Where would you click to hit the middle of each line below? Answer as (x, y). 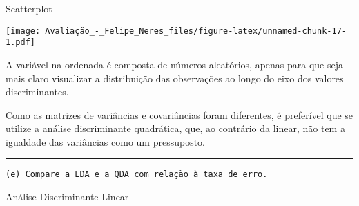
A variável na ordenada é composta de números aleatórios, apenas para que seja (174, 64)
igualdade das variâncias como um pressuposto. (106, 141)
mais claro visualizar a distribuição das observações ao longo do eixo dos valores (175, 78)
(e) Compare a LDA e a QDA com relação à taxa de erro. (137, 175)
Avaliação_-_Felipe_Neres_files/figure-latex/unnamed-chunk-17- (196, 31)
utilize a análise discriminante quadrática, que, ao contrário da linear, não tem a (175, 128)
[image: (23, 31)
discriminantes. (37, 92)
